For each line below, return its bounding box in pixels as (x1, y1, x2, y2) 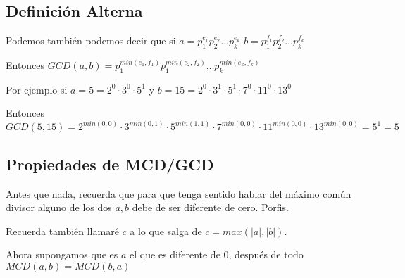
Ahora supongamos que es (6, 247, 118, 262)
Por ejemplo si (6, 82, 68, 96)
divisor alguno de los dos (6, 200, 112, 215)
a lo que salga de (130, 223, 202, 238)
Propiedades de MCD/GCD (6, 153, 214, 175)
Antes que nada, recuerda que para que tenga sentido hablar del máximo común (6, 186, 351, 201)
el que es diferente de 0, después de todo (130, 247, 304, 262)
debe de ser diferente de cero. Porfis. (132, 200, 289, 215)
